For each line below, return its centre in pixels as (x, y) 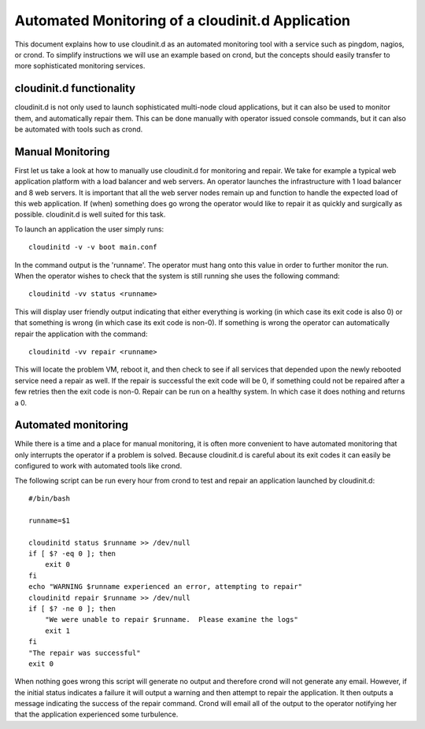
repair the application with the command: (81, 334)
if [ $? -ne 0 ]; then (72, 609)
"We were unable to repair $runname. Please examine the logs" (171, 620)
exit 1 (57, 631)
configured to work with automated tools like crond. (98, 466)
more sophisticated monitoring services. (80, 66)
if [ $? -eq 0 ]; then (72, 553)
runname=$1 (50, 520)
